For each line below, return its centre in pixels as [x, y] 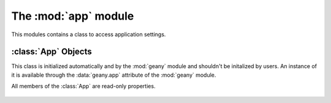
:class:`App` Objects [51, 52]
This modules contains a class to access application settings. [89, 34]
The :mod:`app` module [73, 16]
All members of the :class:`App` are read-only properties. [83, 86]
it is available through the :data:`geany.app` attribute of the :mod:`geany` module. [114, 75]
